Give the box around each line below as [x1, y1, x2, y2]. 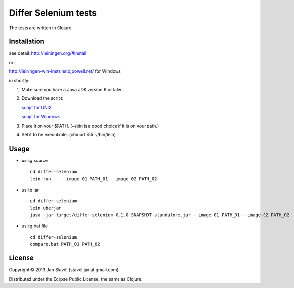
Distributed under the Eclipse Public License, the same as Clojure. [9, 276, 143, 282]
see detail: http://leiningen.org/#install [9, 50, 86, 56]
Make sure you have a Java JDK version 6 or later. [21, 87, 123, 93]
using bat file [21, 223, 48, 229]
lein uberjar [30, 205, 61, 211]
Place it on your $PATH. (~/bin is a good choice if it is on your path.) [21, 123, 159, 128]
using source [21, 158, 48, 163]
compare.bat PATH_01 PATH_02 [30, 241, 100, 247]
